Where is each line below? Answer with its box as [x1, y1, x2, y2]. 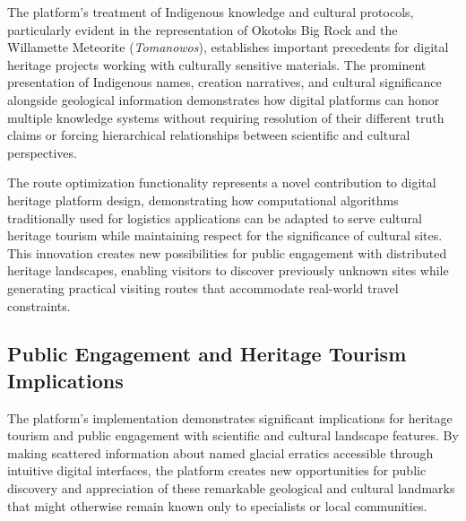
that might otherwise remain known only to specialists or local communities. [7, 496, 427, 515]
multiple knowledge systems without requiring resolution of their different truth [7, 108, 444, 126]
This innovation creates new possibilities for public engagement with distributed [7, 243, 447, 262]
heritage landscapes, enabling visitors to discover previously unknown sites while [7, 261, 449, 280]
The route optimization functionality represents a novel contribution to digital [7, 173, 436, 192]
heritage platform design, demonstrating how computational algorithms [7, 190, 399, 209]
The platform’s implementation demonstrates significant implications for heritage [7, 408, 453, 427]
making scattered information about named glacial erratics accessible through [7, 443, 434, 462]
